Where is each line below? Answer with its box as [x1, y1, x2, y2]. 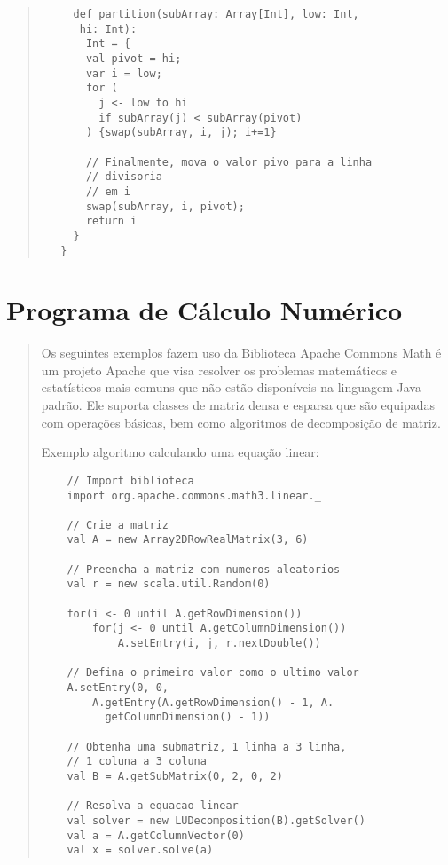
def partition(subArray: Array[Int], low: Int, [73, 8, 359, 20]
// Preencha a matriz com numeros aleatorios [67, 562, 341, 576]
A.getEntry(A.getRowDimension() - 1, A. [92, 696, 334, 709]
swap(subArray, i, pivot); [85, 200, 245, 213]
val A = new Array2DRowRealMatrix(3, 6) [67, 533, 309, 547]
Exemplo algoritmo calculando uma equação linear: [41, 443, 319, 461]
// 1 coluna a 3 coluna [67, 755, 207, 768]
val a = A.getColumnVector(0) [67, 829, 245, 842]
